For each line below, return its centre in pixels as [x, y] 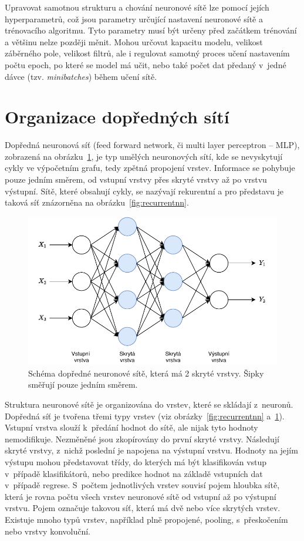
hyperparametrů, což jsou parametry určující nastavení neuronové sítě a [134, 19]
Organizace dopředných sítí [117, 117]
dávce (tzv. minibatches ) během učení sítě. [81, 76]
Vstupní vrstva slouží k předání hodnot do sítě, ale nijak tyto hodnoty [131, 427]
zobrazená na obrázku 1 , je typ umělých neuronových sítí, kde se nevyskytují [144, 156]
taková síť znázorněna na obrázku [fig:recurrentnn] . [97, 202]
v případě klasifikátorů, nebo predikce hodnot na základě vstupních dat [134, 473]
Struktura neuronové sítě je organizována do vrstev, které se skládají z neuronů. [149, 404]
